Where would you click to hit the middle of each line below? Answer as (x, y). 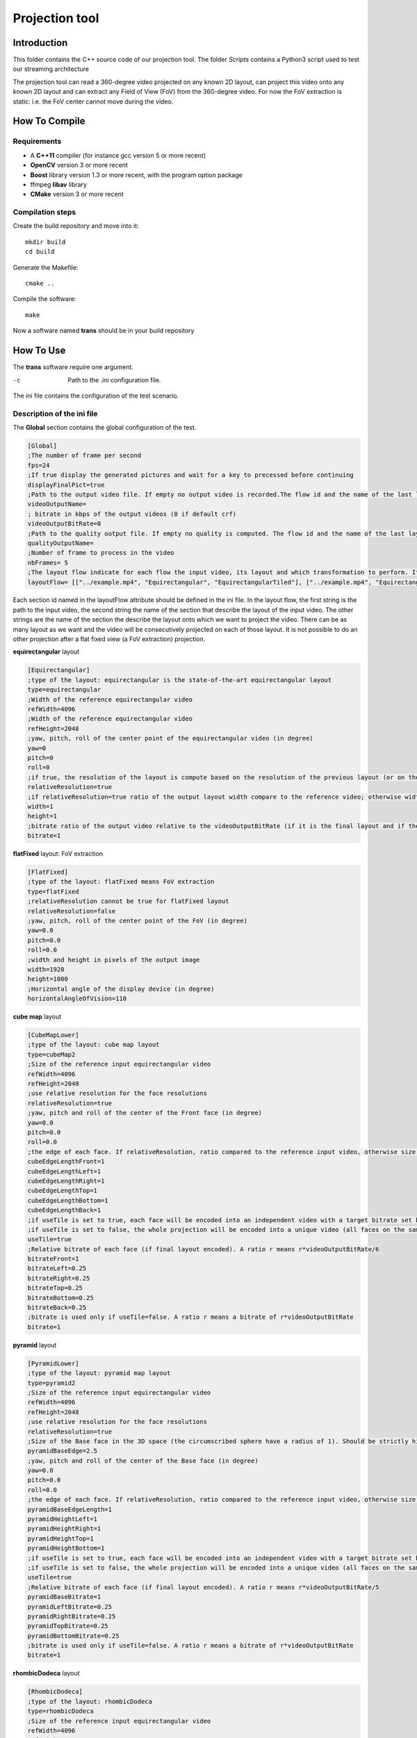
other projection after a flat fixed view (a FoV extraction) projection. (109, 639)
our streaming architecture (51, 69)
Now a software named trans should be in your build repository (104, 331)
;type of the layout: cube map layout (93, 1045)
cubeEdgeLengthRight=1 (66, 1181)
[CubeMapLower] (53, 1035)
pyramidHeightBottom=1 (66, 1548)
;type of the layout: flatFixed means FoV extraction (121, 882)
